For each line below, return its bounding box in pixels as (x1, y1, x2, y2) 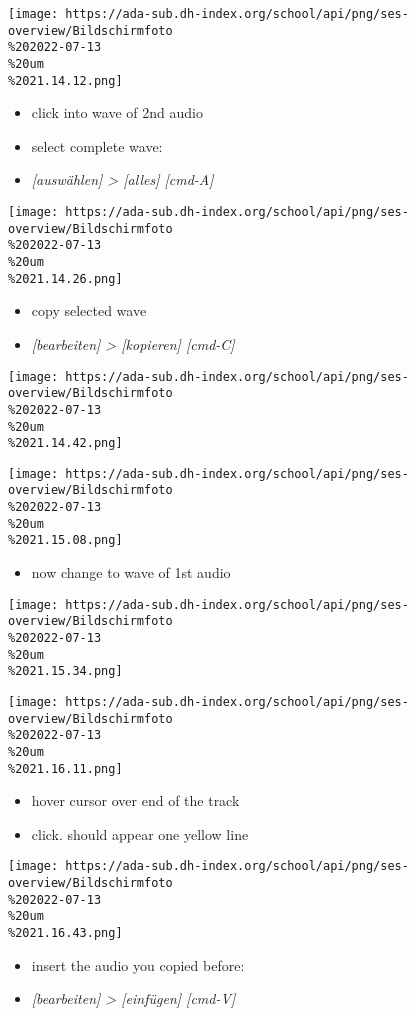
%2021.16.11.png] (8, 761, 123, 776)
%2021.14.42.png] (8, 436, 123, 451)
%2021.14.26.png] (8, 271, 123, 286)
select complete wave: (31, 135, 163, 156)
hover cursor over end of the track (31, 790, 240, 811)
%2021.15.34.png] (8, 664, 123, 679)
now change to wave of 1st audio (31, 562, 231, 583)
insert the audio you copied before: (31, 954, 245, 975)
